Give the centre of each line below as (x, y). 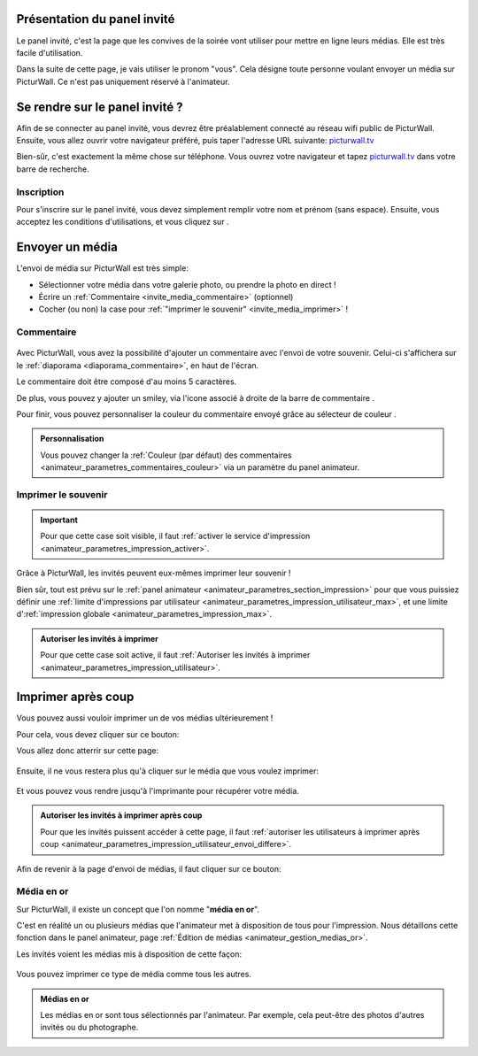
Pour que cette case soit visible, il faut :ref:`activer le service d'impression (175, 536)
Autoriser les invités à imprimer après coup (121, 815)
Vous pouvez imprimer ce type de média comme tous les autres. (134, 975)
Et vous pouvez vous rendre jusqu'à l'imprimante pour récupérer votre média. (158, 791)
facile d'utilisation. (50, 52)
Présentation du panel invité (96, 19)
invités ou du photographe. (89, 1028)
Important (59, 520)
